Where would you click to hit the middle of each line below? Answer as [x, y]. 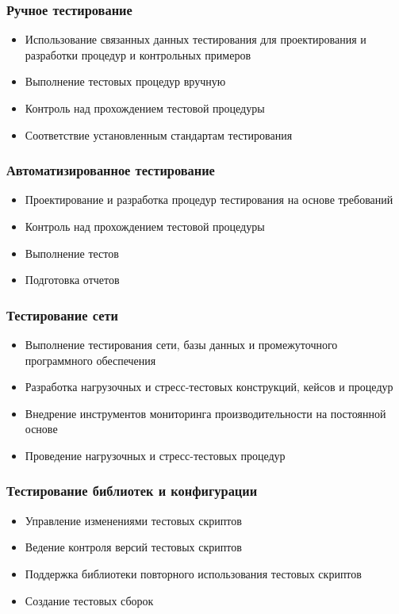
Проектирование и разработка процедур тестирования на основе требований [209, 200]
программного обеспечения [90, 360]
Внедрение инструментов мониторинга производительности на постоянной [205, 413]
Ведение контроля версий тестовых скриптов [133, 547]
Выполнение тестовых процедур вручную [125, 81]
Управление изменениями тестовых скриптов [133, 520]
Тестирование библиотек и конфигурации [132, 491]
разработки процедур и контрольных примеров [138, 54]
